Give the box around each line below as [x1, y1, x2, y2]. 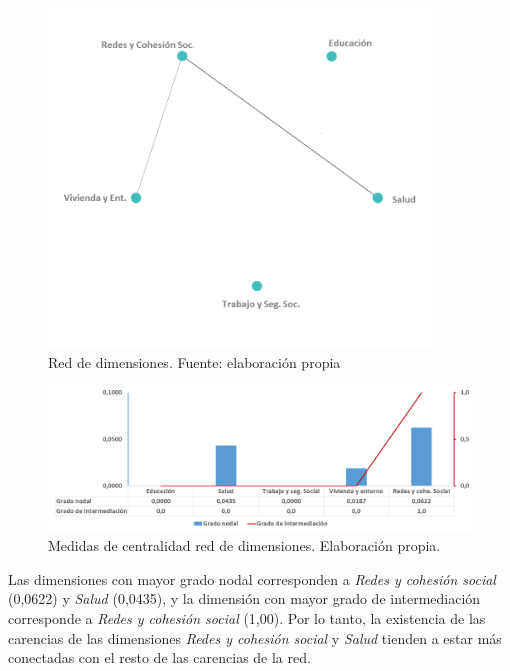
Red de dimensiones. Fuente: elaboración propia [48, 351, 341, 372]
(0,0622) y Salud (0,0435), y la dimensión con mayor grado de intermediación [8, 588, 481, 609]
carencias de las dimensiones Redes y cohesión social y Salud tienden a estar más [8, 627, 502, 648]
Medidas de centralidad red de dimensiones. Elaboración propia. [48, 535, 441, 556]
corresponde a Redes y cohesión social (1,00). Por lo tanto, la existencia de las [8, 608, 486, 629]
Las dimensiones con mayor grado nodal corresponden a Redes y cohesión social [8, 568, 496, 589]
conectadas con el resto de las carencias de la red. [8, 647, 311, 668]
